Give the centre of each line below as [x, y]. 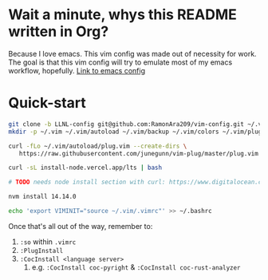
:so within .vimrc [48, 242]
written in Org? [59, 32]
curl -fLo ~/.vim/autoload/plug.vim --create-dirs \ [98, 146]
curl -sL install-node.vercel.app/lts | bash [85, 168]
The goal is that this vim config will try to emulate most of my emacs [120, 62]
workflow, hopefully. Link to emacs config [77, 70]
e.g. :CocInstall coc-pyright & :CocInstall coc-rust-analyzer [136, 267]
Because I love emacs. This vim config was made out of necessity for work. [132, 53]
